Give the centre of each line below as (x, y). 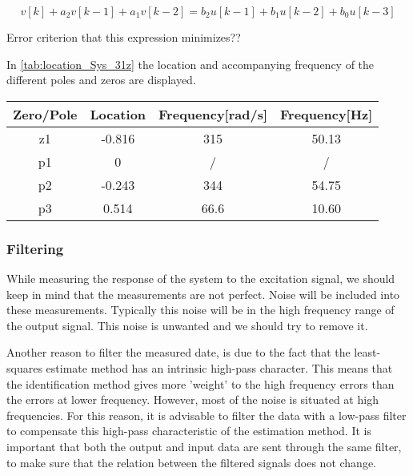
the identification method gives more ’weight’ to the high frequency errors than (200, 383)
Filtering (35, 248)
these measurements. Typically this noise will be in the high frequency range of (200, 310)
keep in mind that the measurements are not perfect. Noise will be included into (203, 294)
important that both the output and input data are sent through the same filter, (204, 446)
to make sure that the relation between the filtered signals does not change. (191, 462)
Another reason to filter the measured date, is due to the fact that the (178, 352)
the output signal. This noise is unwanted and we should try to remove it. (187, 325)
